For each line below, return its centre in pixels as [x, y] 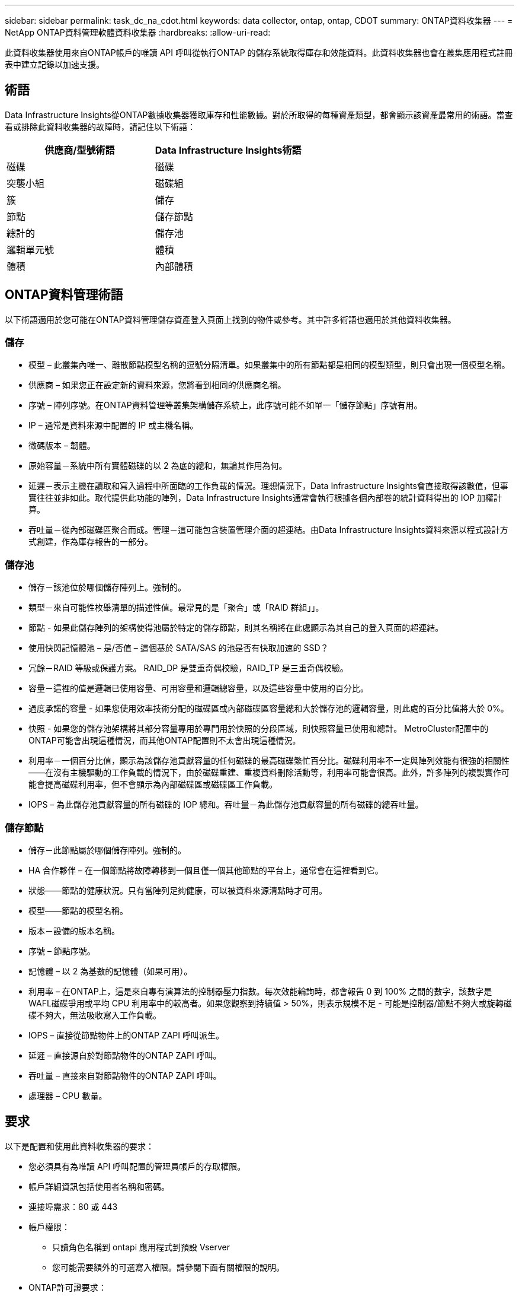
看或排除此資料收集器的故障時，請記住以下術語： [100, 126]
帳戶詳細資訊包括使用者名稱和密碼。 [99, 1186]
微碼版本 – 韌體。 [62, 446]
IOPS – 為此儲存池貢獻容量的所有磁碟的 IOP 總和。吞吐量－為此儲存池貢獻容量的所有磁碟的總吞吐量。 [226, 805]
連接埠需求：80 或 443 [73, 1206]
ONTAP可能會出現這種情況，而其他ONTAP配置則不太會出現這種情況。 [165, 741]
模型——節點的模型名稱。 [78, 910]
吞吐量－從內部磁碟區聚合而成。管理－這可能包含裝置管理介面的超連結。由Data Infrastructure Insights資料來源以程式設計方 [268, 530]
